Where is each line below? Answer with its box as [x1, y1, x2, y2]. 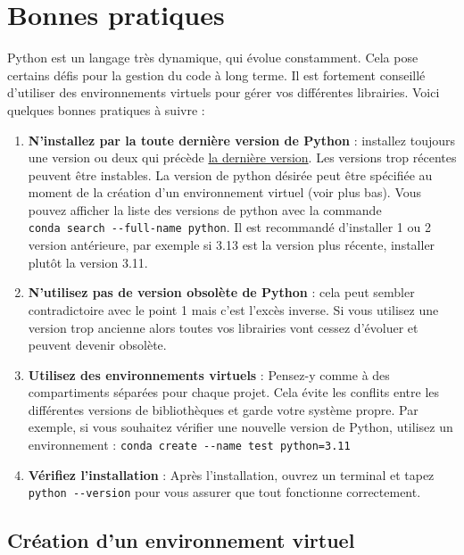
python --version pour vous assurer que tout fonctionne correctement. [28, 483, 421, 501]
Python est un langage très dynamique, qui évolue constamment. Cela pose [7, 48, 418, 67]
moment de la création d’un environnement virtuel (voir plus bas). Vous [28, 183, 422, 202]
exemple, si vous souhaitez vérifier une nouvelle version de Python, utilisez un [28, 418, 453, 436]
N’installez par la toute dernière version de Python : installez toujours [28, 130, 456, 149]
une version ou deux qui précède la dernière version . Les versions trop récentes [28, 148, 457, 167]
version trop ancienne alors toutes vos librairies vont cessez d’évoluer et [28, 318, 418, 336]
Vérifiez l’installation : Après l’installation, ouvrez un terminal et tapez [28, 465, 435, 484]
